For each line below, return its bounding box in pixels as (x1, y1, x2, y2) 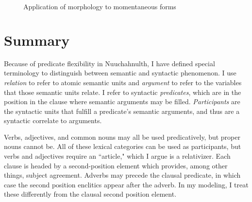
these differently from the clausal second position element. (4, 189, 177, 199)
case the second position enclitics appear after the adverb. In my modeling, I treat (4, 179, 249, 189)
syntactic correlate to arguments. (4, 115, 102, 126)
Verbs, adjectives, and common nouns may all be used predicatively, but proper (4, 131, 240, 142)
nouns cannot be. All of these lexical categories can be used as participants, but (4, 141, 241, 151)
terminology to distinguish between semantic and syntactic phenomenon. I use (4, 68, 236, 78)
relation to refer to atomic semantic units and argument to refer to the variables (4, 77, 242, 87)
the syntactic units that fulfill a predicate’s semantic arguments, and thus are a (4, 106, 240, 116)
